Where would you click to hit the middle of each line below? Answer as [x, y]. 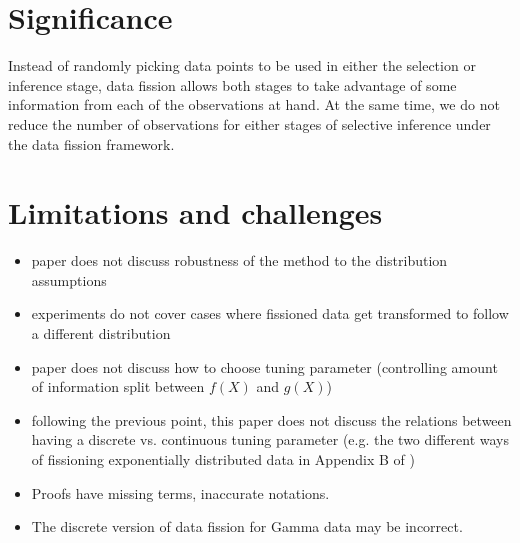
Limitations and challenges [195, 212]
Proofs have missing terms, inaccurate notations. [180, 492]
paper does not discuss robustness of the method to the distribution [239, 260]
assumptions [69, 279]
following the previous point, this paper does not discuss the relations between [271, 419]
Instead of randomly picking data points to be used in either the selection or [242, 65]
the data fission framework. [91, 143]
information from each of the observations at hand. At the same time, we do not [254, 104]
